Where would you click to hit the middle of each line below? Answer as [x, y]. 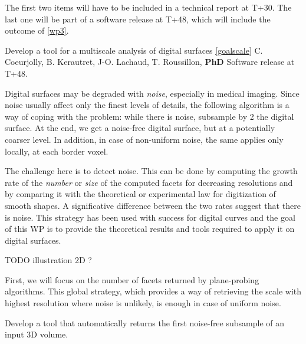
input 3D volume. [37, 334]
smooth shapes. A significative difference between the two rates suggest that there [153, 205]
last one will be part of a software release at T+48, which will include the [138, 19]
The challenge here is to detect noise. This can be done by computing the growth [151, 171]
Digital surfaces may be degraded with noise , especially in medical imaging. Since [152, 93]
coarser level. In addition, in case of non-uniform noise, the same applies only [144, 139]
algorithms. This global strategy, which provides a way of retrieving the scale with [153, 291]
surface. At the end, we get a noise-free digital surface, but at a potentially [140, 128]
